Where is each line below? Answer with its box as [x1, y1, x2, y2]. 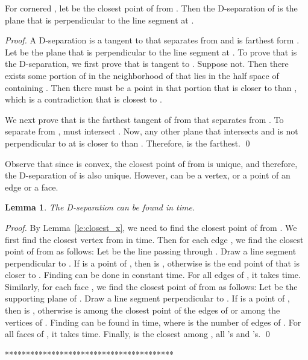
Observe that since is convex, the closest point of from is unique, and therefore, [5, 157, 298, 169]
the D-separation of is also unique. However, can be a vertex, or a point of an [5, 169, 291, 182]
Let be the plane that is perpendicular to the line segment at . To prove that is [5, 45, 297, 58]
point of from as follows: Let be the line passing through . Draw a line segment [5, 245, 297, 257]
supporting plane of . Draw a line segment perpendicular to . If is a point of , [5, 292, 290, 305]
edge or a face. [5, 180, 58, 193]
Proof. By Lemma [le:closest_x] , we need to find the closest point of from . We [5, 221, 297, 233]
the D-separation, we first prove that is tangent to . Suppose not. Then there [5, 57, 289, 70]
